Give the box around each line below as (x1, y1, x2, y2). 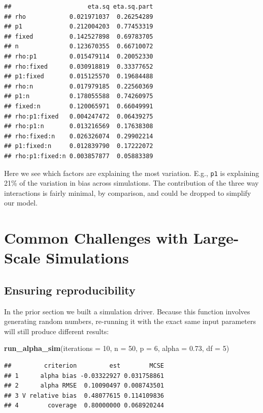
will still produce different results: (4, 326, 109, 336)
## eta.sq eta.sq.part (4, 3, 153, 10)
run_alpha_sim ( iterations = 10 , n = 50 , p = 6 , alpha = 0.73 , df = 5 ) (4, 343, 229, 353)
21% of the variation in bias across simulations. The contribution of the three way (4, 178, 259, 188)
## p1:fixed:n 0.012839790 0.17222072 (4, 142, 153, 150)
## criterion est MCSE (4, 362, 164, 370)
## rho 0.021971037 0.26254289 (4, 13, 153, 20)
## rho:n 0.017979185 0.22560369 (4, 82, 153, 90)
